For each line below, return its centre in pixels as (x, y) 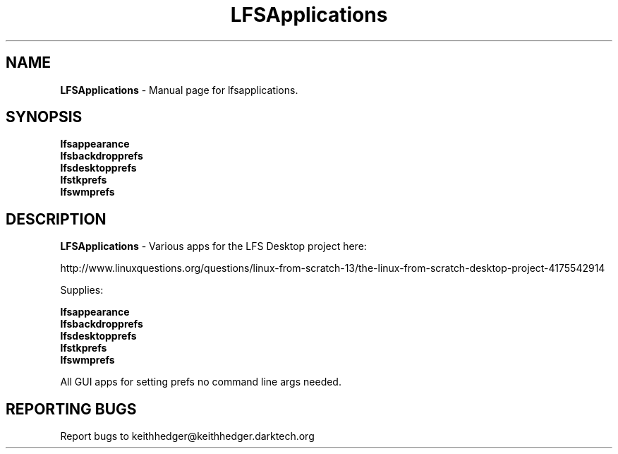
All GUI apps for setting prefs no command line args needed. (201, 382)
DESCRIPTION (56, 219)
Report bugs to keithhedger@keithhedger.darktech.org (187, 436)
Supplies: (82, 290)
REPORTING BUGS (71, 409)
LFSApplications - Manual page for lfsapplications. (179, 90)
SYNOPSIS (44, 117)
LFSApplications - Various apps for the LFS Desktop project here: (213, 246)
